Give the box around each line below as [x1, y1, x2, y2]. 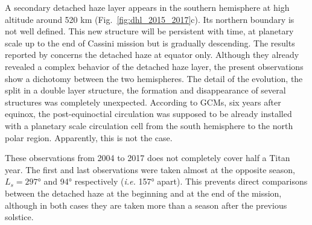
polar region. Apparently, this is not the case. [5, 131, 173, 144]
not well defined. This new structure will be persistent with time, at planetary [5, 25, 294, 37]
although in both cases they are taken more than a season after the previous [5, 198, 287, 211]
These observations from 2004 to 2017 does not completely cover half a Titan [5, 151, 290, 164]
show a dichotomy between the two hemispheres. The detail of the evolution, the [5, 72, 303, 84]
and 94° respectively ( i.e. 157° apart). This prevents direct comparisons [43, 175, 308, 188]
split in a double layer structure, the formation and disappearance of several [5, 84, 286, 97]
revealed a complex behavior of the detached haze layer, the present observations [5, 60, 304, 72]
